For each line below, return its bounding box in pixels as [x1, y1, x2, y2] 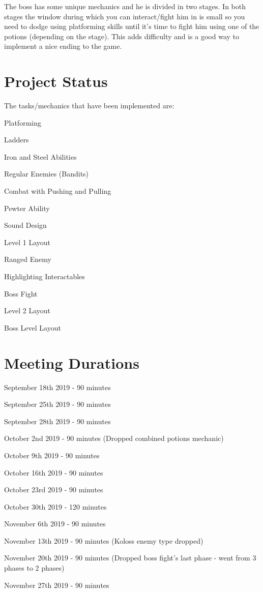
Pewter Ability [4, 202, 50, 213]
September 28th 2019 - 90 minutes [4, 416, 111, 426]
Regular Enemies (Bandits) [4, 168, 89, 179]
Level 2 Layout [4, 305, 50, 316]
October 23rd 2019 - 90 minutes [4, 484, 103, 495]
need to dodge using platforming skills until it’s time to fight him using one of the [4, 21, 259, 32]
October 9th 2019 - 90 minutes [4, 450, 100, 460]
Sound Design [4, 220, 47, 230]
